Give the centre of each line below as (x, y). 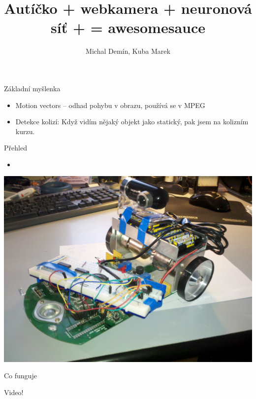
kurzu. (25, 131)
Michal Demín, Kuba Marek (128, 51)
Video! (14, 392)
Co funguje (20, 376)
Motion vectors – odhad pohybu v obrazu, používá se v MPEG (110, 105)
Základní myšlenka (32, 88)
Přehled (16, 148)
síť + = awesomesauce (128, 27)
